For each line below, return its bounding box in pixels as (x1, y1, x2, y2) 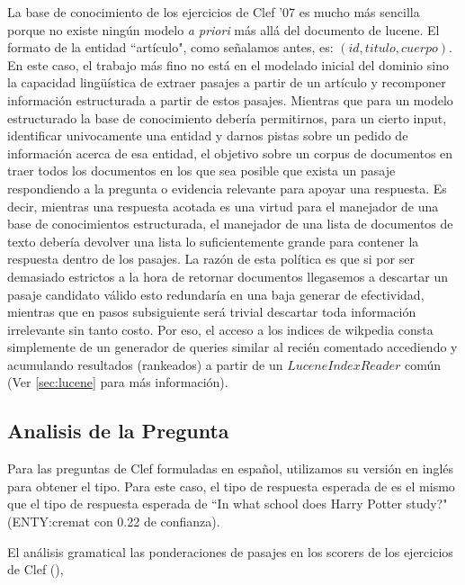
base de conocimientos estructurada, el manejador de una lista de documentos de (7, 214, 453, 233)
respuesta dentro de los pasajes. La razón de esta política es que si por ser (7, 249, 415, 268)
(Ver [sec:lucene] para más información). (7, 373, 228, 391)
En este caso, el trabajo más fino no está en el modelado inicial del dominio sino (7, 55, 449, 74)
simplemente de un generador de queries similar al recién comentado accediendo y (7, 337, 458, 356)
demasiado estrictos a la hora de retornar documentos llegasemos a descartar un (7, 266, 448, 285)
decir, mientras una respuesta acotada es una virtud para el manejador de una (7, 196, 439, 215)
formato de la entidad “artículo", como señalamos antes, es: (7, 38, 334, 57)
